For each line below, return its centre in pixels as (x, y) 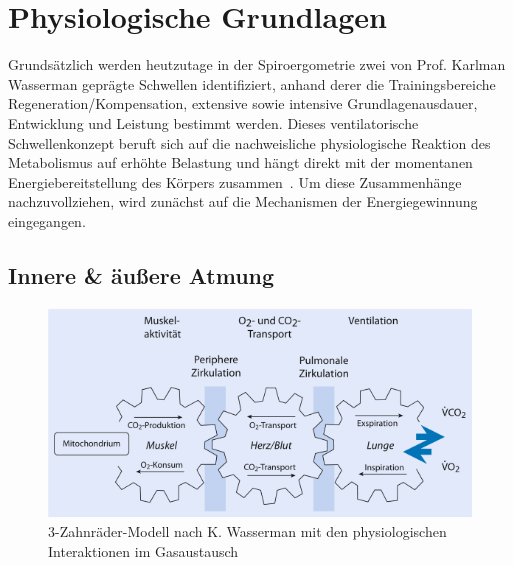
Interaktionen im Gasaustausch (143, 551)
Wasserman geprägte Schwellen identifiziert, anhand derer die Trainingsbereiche (252, 83)
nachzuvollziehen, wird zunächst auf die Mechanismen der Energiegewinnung (243, 201)
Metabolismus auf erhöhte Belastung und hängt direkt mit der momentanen (240, 162)
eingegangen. (47, 220)
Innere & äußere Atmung (141, 274)
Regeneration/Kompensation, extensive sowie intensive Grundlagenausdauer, (243, 103)
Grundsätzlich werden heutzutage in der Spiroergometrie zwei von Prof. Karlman (257, 64)
